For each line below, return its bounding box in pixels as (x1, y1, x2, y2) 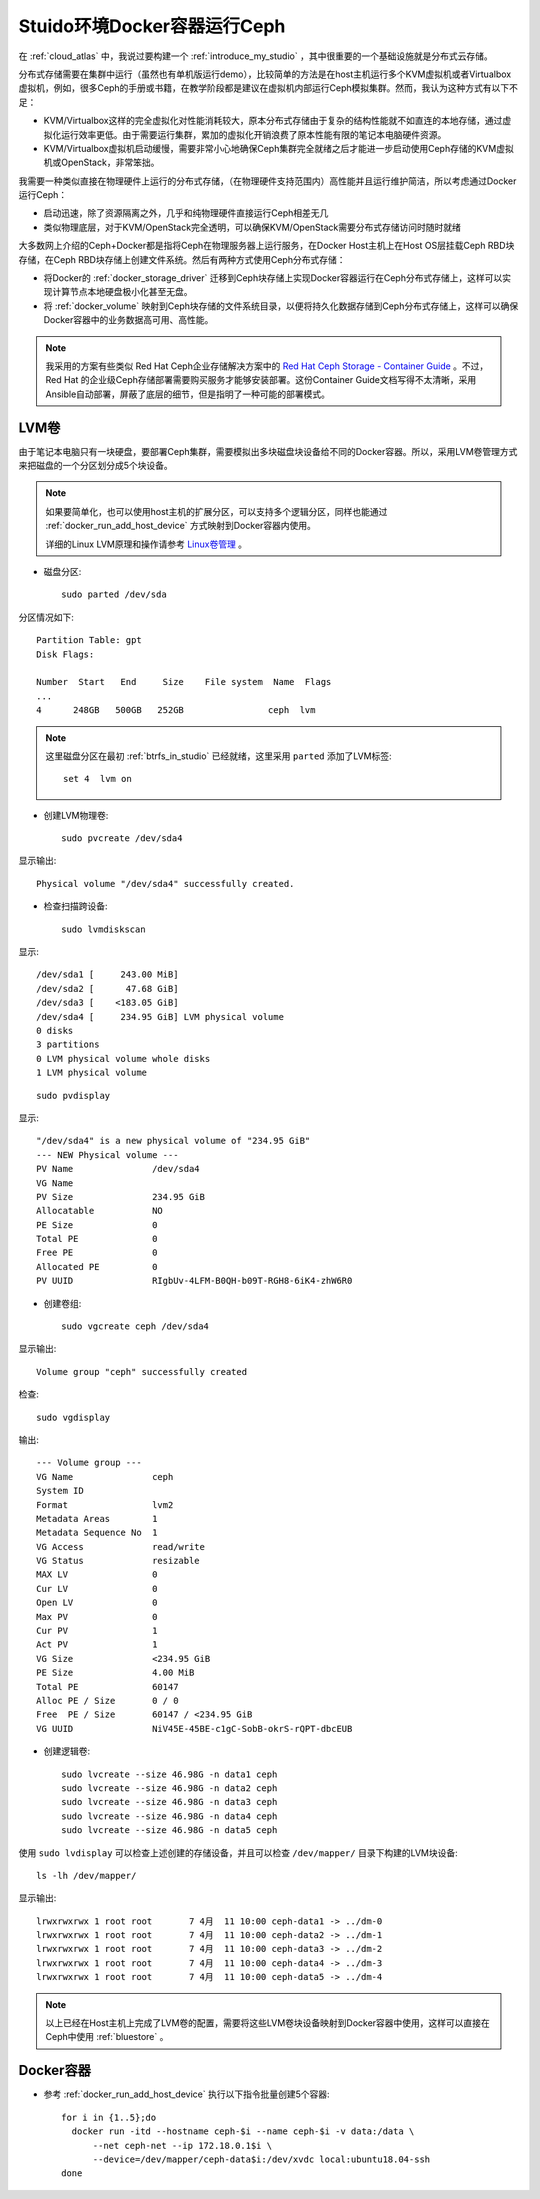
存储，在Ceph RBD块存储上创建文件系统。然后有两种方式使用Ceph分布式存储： (18, 253, 346, 265)
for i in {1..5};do (61, 2111, 157, 2123)
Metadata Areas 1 (36, 1513, 158, 1524)
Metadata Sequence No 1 (36, 1527, 158, 1539)
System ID (36, 1485, 84, 1497)
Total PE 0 (36, 1233, 158, 1245)
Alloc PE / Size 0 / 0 (36, 1695, 179, 1706)
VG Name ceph (36, 1471, 174, 1482)
